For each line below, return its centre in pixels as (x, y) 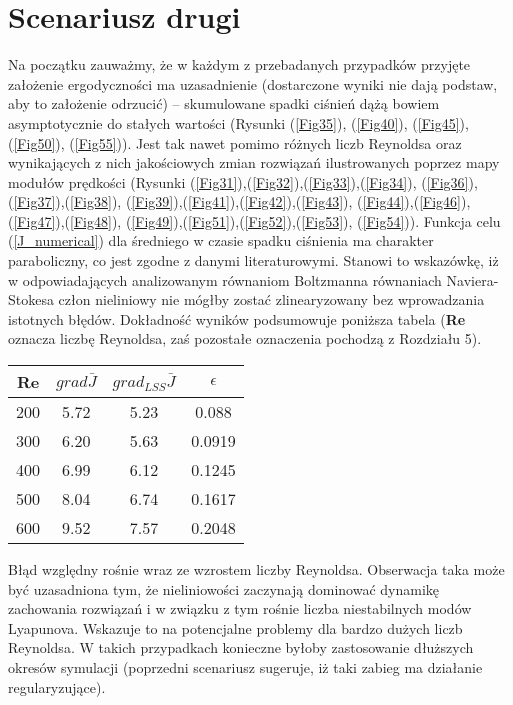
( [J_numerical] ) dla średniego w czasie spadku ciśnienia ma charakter (221, 240)
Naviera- (472, 279)
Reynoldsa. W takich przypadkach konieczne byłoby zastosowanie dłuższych (241, 647)
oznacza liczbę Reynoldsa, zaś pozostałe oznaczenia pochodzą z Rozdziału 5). (245, 338)
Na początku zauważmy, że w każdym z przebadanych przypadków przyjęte (239, 64)
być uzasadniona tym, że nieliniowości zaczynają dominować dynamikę (224, 588)
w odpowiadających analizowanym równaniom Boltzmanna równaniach (225, 279)
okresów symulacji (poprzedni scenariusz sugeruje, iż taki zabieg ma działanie (245, 667)
